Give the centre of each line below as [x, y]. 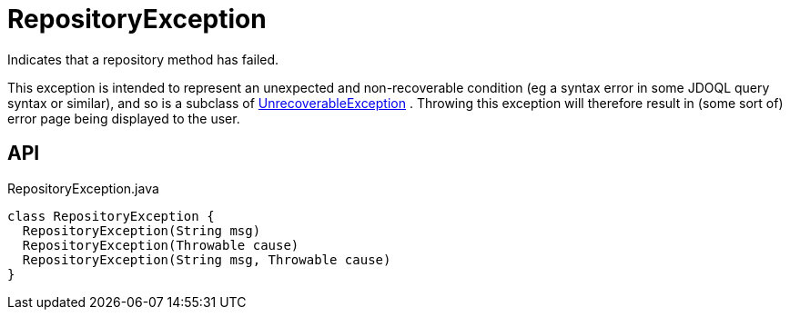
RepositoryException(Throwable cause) [161, 245]
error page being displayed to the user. [124, 118]
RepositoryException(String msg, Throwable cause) [207, 259]
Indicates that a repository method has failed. [143, 59]
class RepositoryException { [111, 216]
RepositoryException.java [83, 188]
